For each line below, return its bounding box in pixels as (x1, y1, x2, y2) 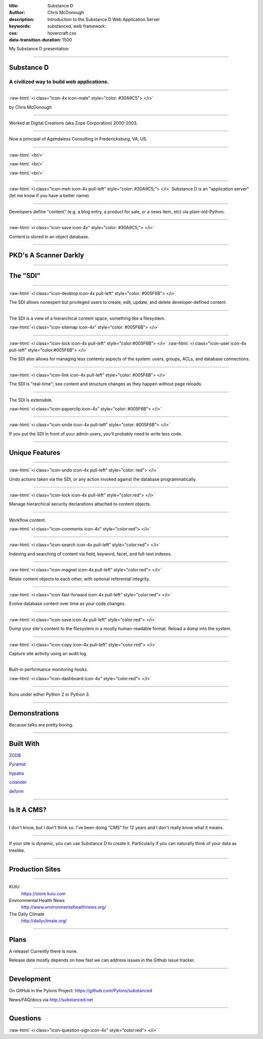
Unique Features (9, 449, 60, 457)
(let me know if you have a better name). (9, 193, 90, 198)
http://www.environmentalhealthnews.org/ (21, 904, 107, 910)
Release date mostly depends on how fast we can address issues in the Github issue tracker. (9, 957, 195, 963)
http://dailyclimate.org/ (21, 918, 67, 924)
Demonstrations (9, 709, 59, 717)
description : (9, 16, 35, 22)
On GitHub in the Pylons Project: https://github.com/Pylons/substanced (9, 988, 152, 994)
